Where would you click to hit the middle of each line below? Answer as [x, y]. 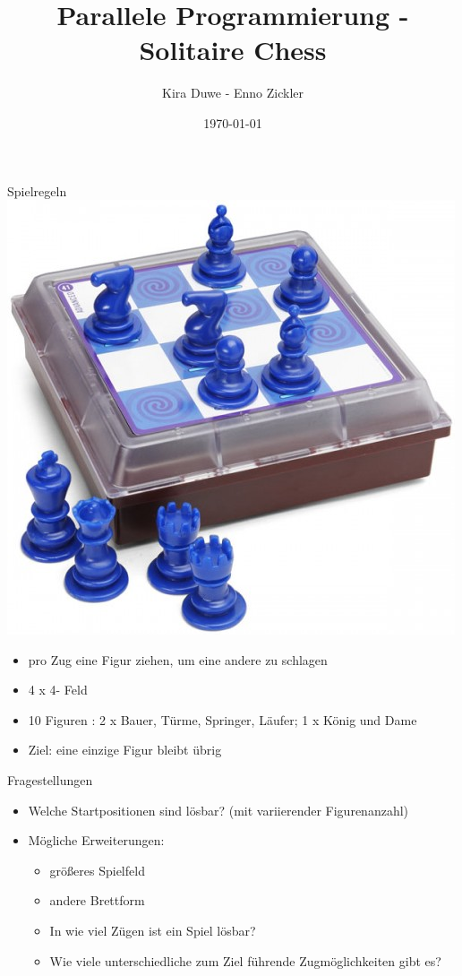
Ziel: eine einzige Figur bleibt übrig [125, 750]
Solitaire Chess [233, 50]
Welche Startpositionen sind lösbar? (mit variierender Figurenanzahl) [218, 810]
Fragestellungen [50, 780]
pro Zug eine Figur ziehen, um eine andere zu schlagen [178, 659]
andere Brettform [97, 900]
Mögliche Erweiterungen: [96, 840]
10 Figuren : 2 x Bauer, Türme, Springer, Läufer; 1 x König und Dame [222, 719]
